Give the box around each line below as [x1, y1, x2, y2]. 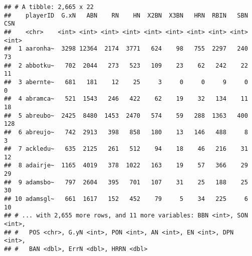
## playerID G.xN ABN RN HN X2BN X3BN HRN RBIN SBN [4, 12, 248, 19]
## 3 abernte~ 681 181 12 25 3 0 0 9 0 [4, 78, 248, 86]
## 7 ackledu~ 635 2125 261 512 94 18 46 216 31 [4, 145, 248, 153]
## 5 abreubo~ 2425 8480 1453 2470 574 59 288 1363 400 [4, 112, 248, 119]
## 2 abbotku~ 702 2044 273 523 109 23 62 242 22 [4, 62, 248, 69]
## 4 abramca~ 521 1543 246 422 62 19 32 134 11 [4, 95, 248, 103]
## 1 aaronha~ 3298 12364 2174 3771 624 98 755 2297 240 [4, 45, 248, 53]
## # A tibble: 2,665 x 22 [4, 4, 94, 11]
